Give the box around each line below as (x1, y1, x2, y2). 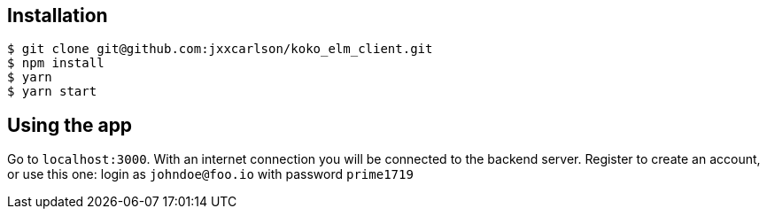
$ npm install (7, 56, 105, 71)
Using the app (7, 113, 133, 136)
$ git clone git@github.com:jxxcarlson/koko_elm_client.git (7, 42, 433, 57)
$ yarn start (7, 84, 97, 99)
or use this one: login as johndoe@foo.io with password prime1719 (7, 166, 414, 182)
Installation (7, 4, 108, 27)
